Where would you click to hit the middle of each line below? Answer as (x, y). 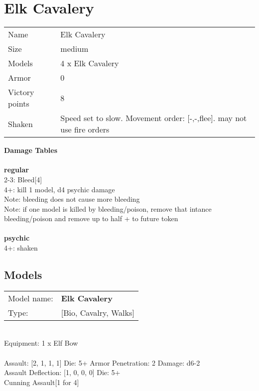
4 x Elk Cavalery (90, 63)
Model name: (31, 298)
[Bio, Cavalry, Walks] (98, 312)
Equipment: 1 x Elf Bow (41, 343)
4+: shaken (21, 248)
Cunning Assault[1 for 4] (42, 382)
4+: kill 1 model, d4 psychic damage (60, 189)
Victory (21, 92)
